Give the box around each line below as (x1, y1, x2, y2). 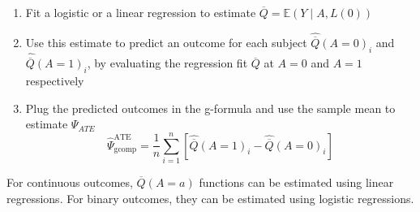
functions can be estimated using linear (199, 173, 394, 190)
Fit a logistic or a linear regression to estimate (25, 4, 256, 20)
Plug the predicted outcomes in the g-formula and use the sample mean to (25, 99, 396, 116)
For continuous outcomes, (6, 173, 133, 190)
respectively (25, 72, 84, 89)
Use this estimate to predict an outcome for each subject (25, 34, 307, 51)
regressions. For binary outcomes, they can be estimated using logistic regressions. (6, 189, 414, 206)
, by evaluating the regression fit (87, 54, 248, 71)
